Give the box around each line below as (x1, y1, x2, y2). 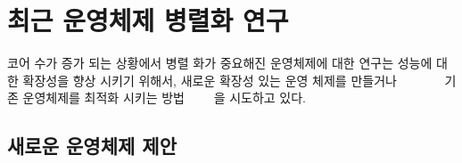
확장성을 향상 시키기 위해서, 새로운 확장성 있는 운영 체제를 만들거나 (22, 70, 397, 89)
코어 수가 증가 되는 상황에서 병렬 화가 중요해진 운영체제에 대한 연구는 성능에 (7, 53, 433, 72)
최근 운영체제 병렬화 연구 (7, 2, 289, 38)
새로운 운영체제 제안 (7, 132, 177, 159)
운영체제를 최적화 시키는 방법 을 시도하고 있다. (22, 88, 307, 107)
